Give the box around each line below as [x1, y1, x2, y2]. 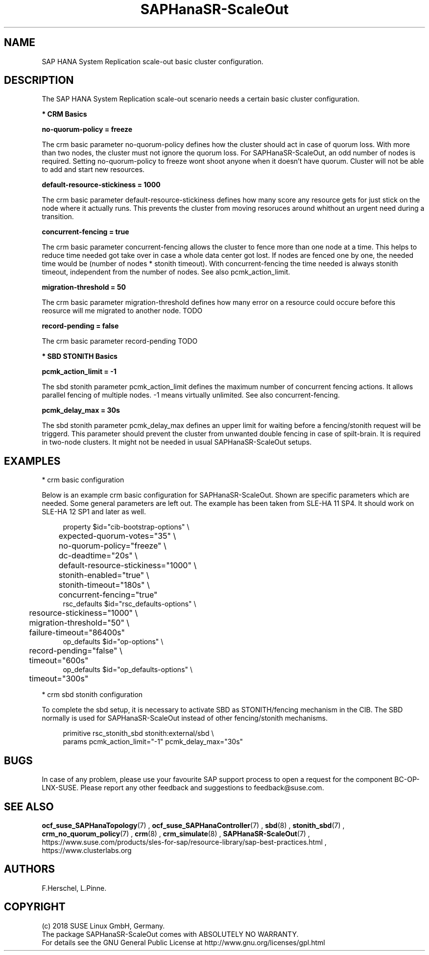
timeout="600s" [29, 655, 89, 666]
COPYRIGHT [4, 901, 66, 913]
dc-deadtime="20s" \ [58, 551, 138, 561]
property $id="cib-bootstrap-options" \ [63, 523, 190, 531]
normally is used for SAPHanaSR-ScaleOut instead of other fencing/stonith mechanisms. [42, 714, 328, 723]
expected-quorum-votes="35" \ [58, 531, 176, 541]
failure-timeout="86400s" [29, 628, 125, 638]
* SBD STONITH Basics [42, 352, 118, 361]
